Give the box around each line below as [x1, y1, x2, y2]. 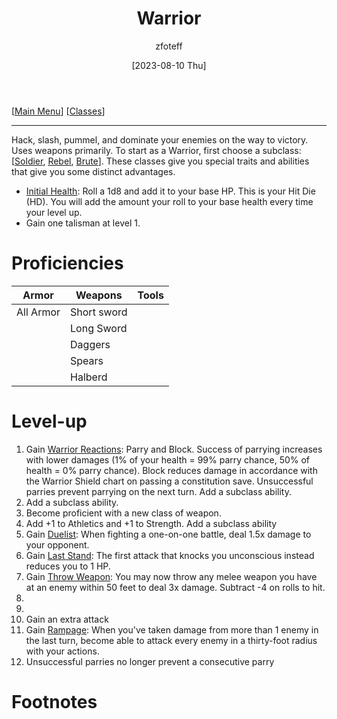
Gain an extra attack [25, 613, 109, 625]
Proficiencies [11, 252, 124, 275]
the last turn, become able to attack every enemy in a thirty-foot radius [25, 634, 318, 646]
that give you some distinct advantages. [11, 165, 176, 177]
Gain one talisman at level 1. [25, 217, 141, 229]
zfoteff [155, 40, 183, 52]
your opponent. [25, 538, 90, 551]
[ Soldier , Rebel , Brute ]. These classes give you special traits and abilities [11, 155, 310, 167]
